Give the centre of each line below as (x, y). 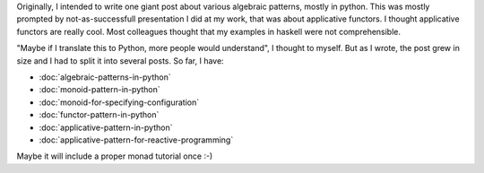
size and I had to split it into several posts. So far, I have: (120, 61)
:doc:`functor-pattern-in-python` (99, 115)
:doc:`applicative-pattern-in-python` (106, 127)
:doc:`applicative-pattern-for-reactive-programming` (136, 140)
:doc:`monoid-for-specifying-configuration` (119, 102)
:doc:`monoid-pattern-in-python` (99, 90)
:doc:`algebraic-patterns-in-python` (105, 77)
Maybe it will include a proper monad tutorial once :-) (115, 156)
